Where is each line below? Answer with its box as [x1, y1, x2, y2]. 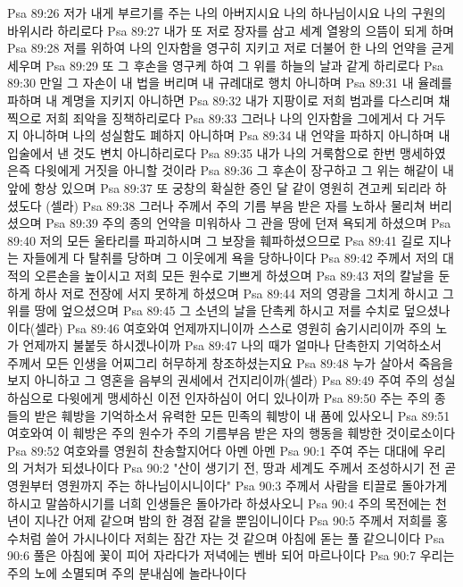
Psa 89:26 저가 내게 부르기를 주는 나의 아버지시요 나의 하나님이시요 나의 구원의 [7, 4, 446, 21]
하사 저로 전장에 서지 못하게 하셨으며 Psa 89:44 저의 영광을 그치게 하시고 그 [34, 283, 454, 302]
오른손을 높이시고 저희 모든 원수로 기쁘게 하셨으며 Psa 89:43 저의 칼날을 [34, 265, 434, 284]
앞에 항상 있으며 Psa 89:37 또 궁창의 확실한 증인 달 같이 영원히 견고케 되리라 [7, 178, 432, 197]
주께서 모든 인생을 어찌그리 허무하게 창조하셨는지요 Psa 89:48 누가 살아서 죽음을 [7, 353, 453, 372]
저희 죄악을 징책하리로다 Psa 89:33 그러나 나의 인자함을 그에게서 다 [45, 108, 419, 127]
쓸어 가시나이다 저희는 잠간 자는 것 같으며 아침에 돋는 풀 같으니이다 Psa [45, 528, 445, 547]
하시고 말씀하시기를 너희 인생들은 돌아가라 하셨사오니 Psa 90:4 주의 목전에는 [7, 493, 432, 512]
